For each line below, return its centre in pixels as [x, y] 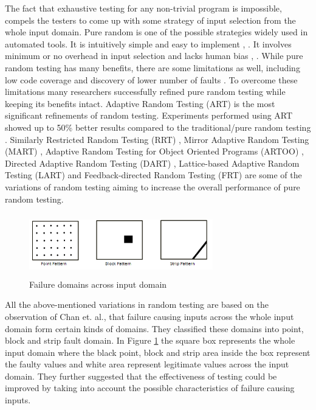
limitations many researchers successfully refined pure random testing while [145, 92]
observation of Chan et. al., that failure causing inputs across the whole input [149, 316]
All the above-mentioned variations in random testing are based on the [137, 304]
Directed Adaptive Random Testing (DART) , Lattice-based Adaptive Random [152, 163]
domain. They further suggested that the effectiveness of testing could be [141, 376]
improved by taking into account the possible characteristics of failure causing [150, 388]
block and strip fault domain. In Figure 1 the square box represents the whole [150, 340]
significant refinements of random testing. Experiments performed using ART [149, 115]
